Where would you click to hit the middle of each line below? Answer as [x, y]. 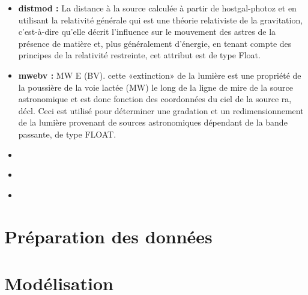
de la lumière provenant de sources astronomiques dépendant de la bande [153, 122]
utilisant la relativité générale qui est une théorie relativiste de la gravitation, [161, 20]
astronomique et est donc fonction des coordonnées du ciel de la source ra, [155, 99]
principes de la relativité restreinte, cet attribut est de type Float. [139, 55]
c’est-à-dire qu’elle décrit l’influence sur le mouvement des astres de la [147, 32]
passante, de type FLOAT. [67, 134]
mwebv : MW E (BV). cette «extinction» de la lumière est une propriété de [160, 75]
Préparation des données [108, 236]
